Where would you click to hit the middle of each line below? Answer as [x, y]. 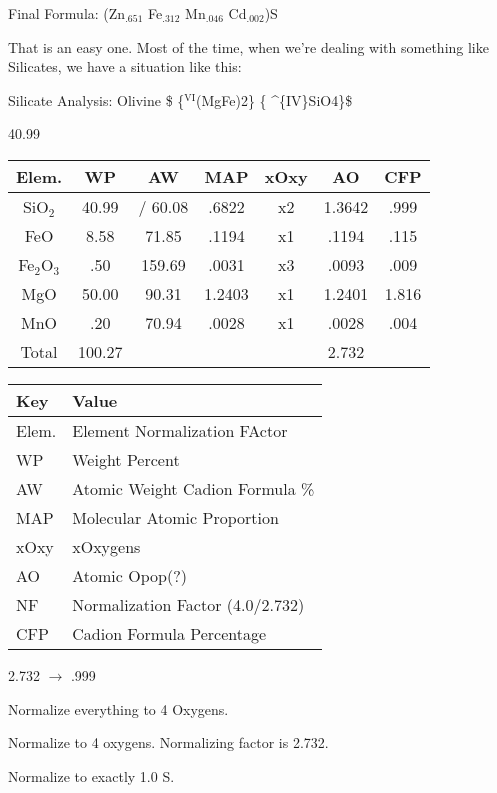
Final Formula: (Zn [67, 13]
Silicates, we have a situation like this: [125, 66]
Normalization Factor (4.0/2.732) [188, 604]
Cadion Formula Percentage [169, 633]
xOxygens [106, 546]
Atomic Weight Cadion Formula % [193, 488]
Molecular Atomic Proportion [175, 517]
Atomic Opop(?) [129, 575]
